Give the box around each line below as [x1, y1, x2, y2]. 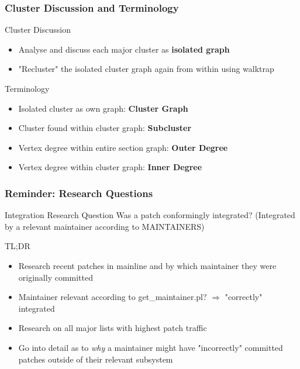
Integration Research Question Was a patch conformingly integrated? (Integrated [5, 209, 295, 221]
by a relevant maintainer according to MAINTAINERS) [5, 220, 205, 232]
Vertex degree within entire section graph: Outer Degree [18, 141, 228, 153]
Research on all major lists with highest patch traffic [18, 322, 207, 334]
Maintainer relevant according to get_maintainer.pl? [18, 291, 207, 303]
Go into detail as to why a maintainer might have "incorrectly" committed [18, 341, 283, 353]
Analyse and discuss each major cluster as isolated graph [18, 43, 230, 55]
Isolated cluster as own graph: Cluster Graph [18, 102, 188, 114]
